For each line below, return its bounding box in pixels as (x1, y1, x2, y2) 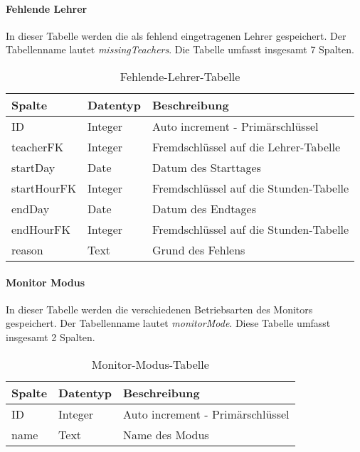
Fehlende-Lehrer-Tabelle (120, 68, 240, 85)
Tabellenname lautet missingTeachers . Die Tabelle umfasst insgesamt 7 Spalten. (6, 42, 354, 57)
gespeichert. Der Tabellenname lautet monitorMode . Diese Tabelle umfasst (6, 316, 331, 330)
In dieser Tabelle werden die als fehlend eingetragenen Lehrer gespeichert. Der (6, 28, 346, 43)
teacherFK (11, 138, 64, 155)
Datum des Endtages (152, 200, 256, 217)
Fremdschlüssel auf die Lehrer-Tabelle (152, 138, 340, 155)
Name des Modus (123, 426, 209, 443)
